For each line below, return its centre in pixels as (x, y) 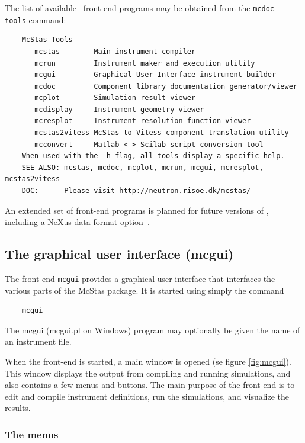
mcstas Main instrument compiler (115, 51)
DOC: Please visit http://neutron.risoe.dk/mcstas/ (136, 191)
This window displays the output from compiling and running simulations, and (148, 373)
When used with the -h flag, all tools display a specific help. (153, 156)
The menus (32, 434)
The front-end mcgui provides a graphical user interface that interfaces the (140, 279)
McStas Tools (47, 40)
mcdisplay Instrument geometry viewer (119, 109)
